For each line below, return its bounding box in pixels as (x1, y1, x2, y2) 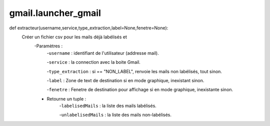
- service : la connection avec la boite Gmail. (46, 59, 141, 65)
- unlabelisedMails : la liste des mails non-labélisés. (59, 112, 172, 118)
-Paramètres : (34, 43, 62, 49)
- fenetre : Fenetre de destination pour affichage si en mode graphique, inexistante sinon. (46, 87, 233, 93)
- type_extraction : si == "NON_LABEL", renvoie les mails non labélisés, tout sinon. (46, 68, 222, 74)
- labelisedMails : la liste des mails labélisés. (59, 103, 157, 109)
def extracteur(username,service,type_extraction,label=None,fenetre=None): (9, 25, 168, 31)
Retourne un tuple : (46, 96, 86, 102)
